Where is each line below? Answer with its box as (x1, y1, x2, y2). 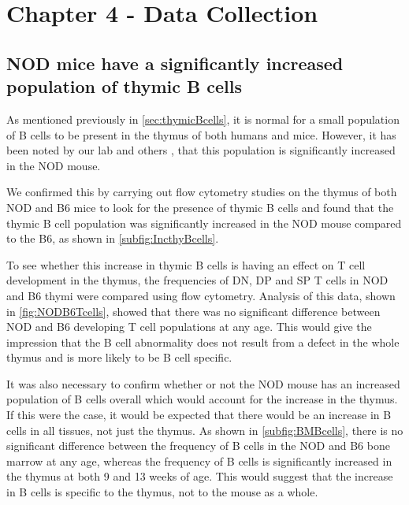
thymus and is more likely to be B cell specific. (6, 349, 232, 366)
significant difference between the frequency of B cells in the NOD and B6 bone (6, 437, 390, 454)
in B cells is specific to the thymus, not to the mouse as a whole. (6, 484, 318, 500)
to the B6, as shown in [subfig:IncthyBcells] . (6, 230, 219, 247)
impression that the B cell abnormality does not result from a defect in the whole (6, 333, 400, 350)
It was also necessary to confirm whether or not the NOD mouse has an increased (6, 375, 400, 392)
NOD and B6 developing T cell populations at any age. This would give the (6, 318, 372, 335)
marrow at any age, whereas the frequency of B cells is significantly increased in (6, 452, 392, 469)
